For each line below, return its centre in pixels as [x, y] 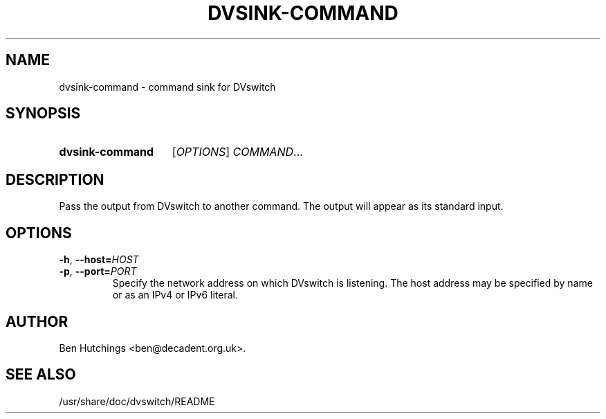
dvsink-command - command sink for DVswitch [167, 87]
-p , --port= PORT [98, 271]
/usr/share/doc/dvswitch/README [137, 401]
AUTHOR [37, 321]
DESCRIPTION [55, 179]
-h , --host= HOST [99, 260]
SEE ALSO [41, 375]
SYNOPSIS [43, 114]
